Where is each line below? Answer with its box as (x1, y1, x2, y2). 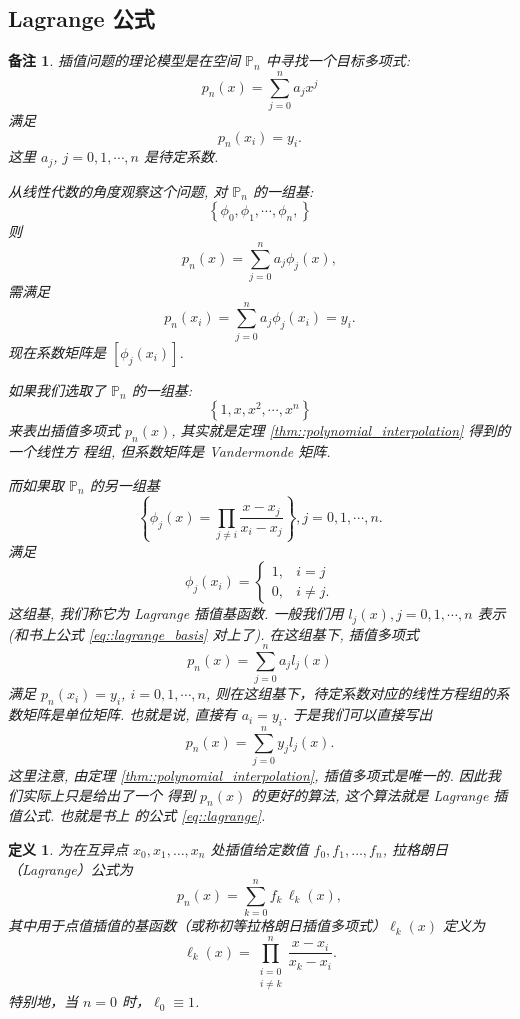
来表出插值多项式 (8, 420, 120, 441)
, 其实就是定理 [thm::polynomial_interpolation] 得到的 (171, 420, 511, 441)
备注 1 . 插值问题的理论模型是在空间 (8, 50, 240, 71)
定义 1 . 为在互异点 (8, 839, 128, 859)
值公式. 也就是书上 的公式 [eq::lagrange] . (8, 805, 266, 826)
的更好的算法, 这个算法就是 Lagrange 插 (251, 784, 508, 805)
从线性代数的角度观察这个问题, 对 (8, 180, 228, 201)
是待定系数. (143, 146, 219, 167)
